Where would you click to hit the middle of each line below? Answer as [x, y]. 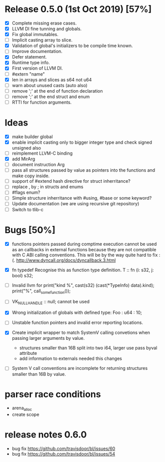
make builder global [32, 137]
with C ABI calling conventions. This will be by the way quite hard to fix [85, 255]
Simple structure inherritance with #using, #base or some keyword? [82, 198]
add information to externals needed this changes [71, 358]
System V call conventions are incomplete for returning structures [80, 368]
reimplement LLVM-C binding [42, 153]
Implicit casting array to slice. [42, 40]
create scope [25, 414]
